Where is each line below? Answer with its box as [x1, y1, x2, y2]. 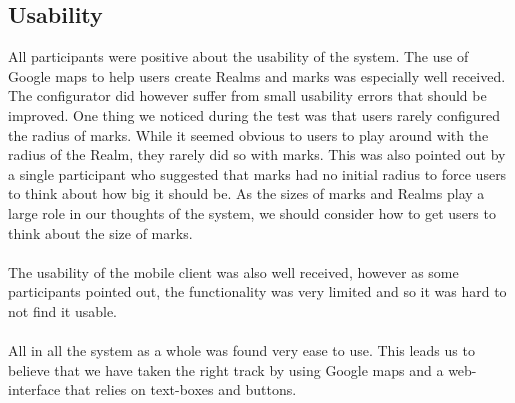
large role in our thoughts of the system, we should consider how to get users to [8, 202, 496, 223]
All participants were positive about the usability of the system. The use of [8, 46, 469, 67]
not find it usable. [8, 300, 117, 321]
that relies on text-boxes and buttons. [64, 379, 297, 400]
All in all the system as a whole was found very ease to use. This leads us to [8, 340, 475, 361]
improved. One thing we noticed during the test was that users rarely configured [8, 104, 501, 125]
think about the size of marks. [8, 222, 193, 243]
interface [8, 379, 61, 400]
